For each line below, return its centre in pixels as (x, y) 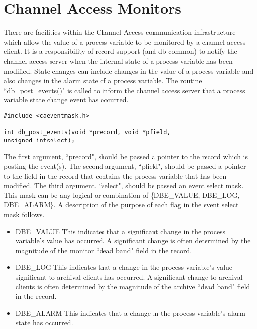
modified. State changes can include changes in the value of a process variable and (129, 70)
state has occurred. (44, 322)
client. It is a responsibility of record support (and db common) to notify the (121, 51)
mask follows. (24, 214)
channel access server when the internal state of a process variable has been (118, 61)
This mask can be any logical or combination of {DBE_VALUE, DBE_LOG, (122, 195)
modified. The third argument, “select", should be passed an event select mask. (124, 185)
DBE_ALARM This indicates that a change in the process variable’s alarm (130, 312)
